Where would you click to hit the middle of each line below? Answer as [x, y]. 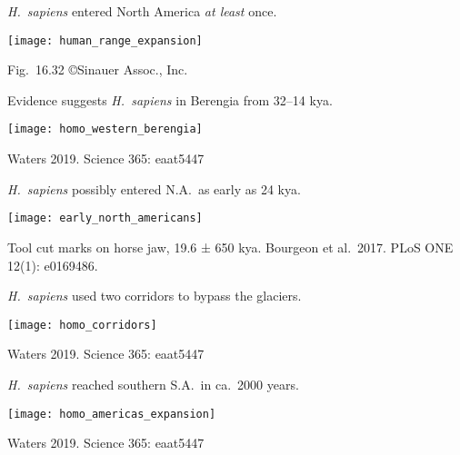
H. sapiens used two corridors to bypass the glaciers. [155, 296]
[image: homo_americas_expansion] [112, 414]
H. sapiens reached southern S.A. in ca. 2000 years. [153, 384]
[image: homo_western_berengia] [105, 129]
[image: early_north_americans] [105, 218]
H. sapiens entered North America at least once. [142, 11]
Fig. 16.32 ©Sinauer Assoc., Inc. [98, 69]
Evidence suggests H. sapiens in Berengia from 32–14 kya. [170, 99]
